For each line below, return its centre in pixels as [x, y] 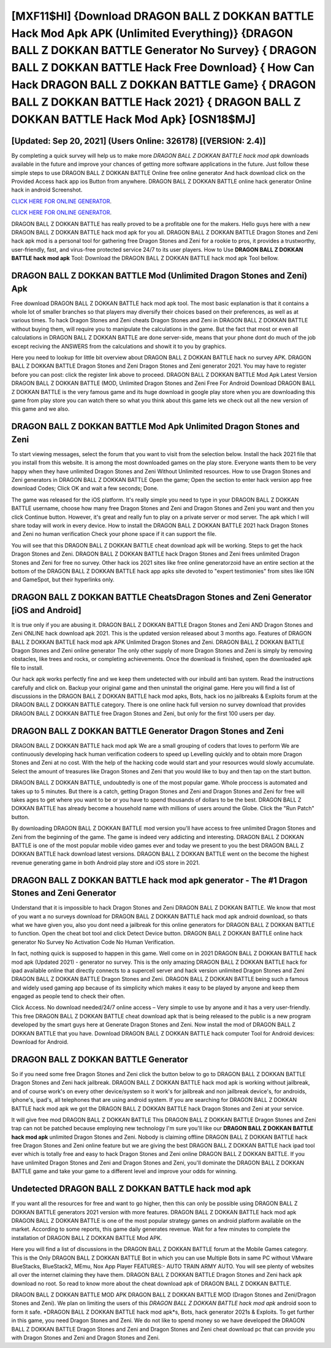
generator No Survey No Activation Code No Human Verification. [93, 942]
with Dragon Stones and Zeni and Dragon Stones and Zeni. [86, 1338]
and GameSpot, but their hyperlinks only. [63, 579]
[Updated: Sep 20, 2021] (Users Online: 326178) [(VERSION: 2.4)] [139, 141]
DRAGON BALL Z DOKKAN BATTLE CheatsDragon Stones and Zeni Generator [162, 598]
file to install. [28, 668]
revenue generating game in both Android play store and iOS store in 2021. [106, 862]
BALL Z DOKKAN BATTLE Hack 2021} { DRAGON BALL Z [156, 102]
